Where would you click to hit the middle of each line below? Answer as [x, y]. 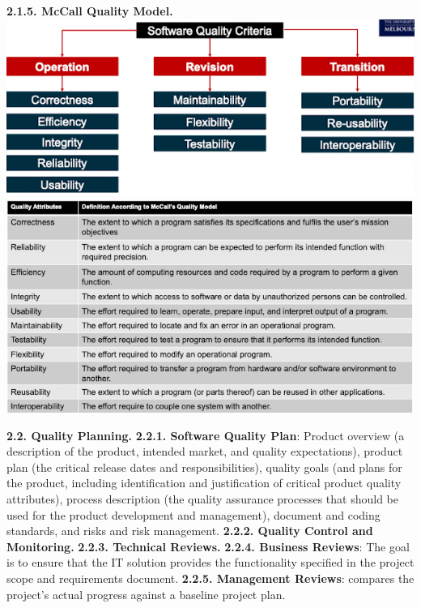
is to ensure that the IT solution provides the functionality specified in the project [210, 562]
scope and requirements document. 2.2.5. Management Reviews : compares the [210, 578]
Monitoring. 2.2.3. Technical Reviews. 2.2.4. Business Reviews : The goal [208, 546]
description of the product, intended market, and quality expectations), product [205, 451]
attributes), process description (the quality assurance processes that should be [202, 499]
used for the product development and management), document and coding [193, 514]
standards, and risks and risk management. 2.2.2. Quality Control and [190, 531]
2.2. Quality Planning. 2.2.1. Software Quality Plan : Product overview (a [206, 435]
